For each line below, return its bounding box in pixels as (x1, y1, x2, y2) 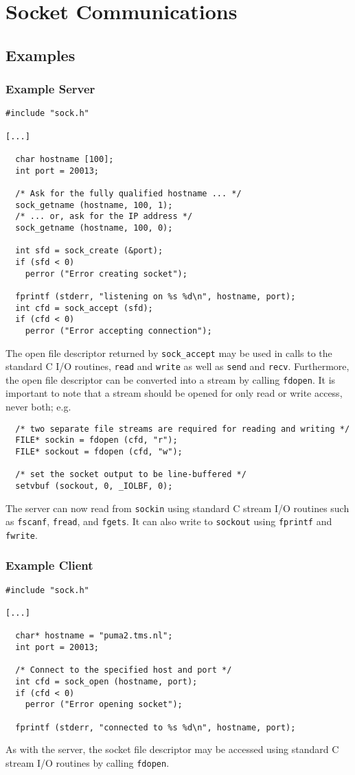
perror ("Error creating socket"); (25, 268, 187, 279)
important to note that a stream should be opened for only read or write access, (5, 386, 343, 400)
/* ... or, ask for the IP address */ (15, 211, 193, 222)
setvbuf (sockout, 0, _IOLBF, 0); (15, 481, 173, 491)
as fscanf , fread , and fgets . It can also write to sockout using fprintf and (5, 514, 332, 529)
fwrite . (5, 527, 38, 542)
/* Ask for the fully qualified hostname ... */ (15, 188, 242, 198)
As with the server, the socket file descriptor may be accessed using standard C (5, 742, 339, 756)
